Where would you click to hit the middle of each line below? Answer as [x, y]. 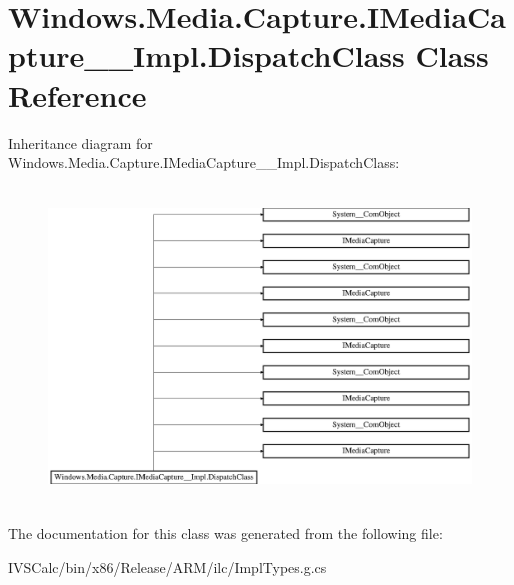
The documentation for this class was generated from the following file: [225, 533]
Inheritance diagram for [80, 142]
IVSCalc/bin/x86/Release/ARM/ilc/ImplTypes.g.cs [167, 566]
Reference [77, 94]
